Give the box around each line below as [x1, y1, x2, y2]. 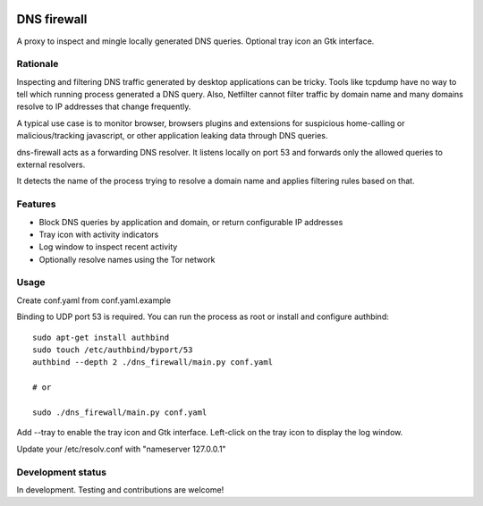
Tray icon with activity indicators [38, 229, 159, 240]
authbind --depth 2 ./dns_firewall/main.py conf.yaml [32, 358, 273, 367]
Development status [16, 466, 107, 478]
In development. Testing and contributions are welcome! [16, 484, 225, 495]
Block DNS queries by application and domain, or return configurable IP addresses [38, 216, 343, 227]
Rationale [16, 58, 59, 71]
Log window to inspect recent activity [38, 241, 178, 252]
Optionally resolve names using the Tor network [38, 254, 216, 265]
